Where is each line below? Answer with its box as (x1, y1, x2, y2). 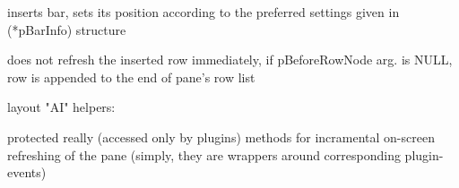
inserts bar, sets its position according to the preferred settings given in (7, 3, 400, 21)
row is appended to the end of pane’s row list (7, 67, 255, 86)
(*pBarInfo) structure (7, 20, 126, 38)
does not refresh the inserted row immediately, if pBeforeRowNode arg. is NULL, (7, 50, 453, 69)
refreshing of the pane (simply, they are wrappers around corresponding (7, 145, 401, 164)
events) (7, 163, 47, 182)
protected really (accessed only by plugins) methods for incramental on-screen (7, 127, 435, 146)
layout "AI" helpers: (7, 98, 116, 116)
